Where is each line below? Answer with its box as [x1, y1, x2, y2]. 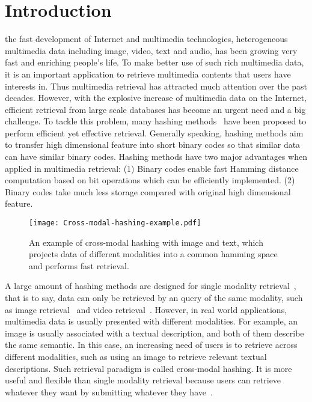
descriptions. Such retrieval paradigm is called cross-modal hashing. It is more [5, 362, 292, 374]
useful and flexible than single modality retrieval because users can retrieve [5, 374, 281, 386]
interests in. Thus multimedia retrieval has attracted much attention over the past [5, 79, 307, 92]
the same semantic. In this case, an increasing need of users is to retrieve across [5, 338, 298, 351]
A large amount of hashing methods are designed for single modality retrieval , [5, 279, 296, 292]
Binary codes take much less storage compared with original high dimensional [5, 185, 291, 198]
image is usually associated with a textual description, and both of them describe [5, 326, 304, 339]
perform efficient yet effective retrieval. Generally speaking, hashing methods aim [5, 126, 304, 139]
